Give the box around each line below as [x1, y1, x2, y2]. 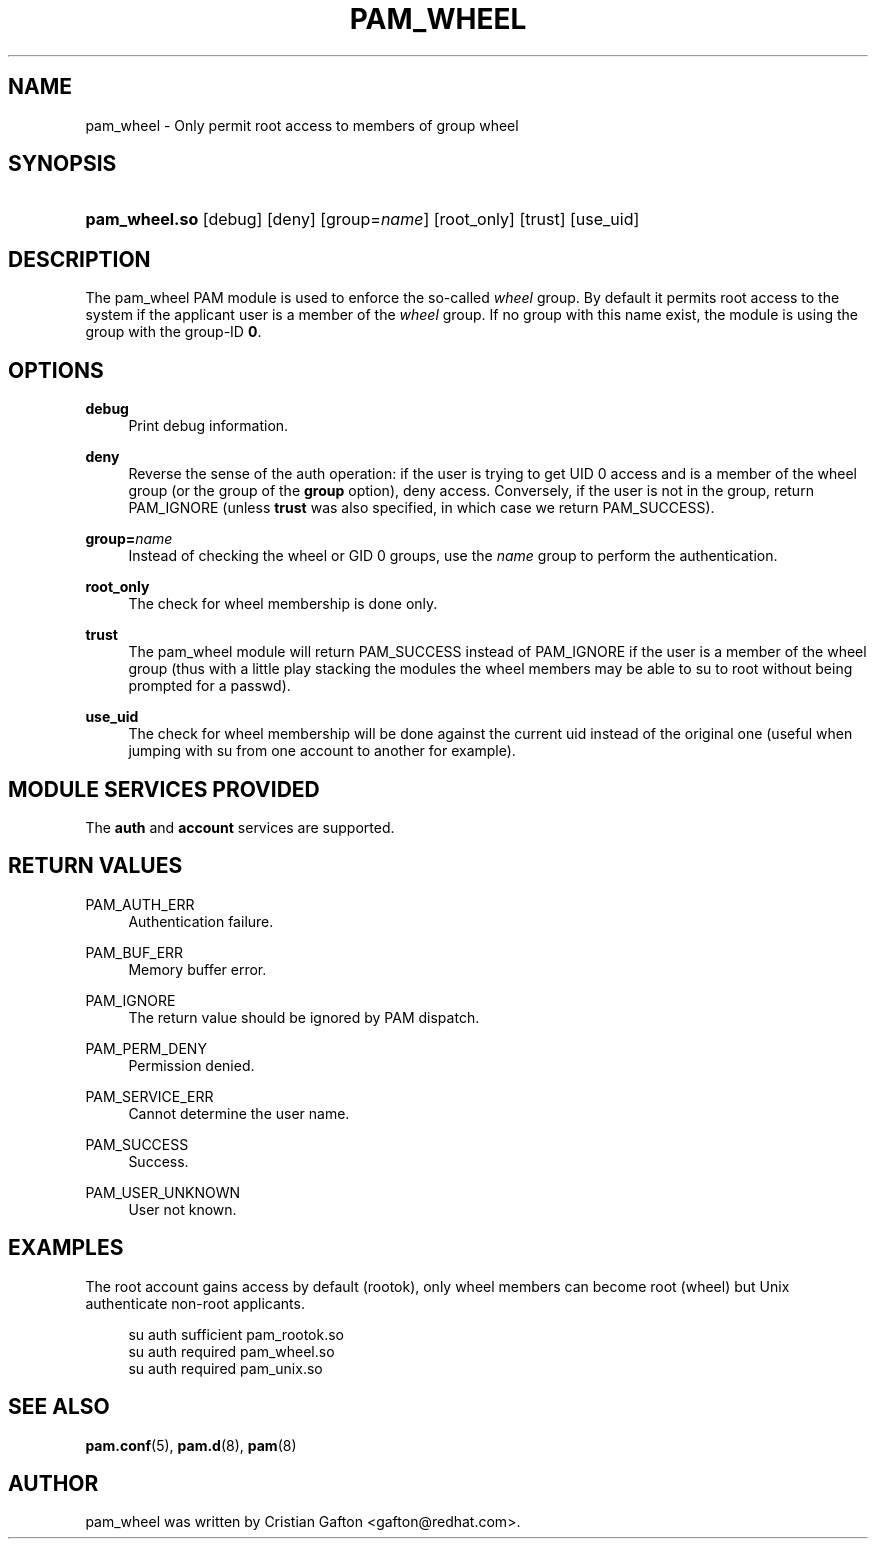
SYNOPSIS [8, 151, 117, 177]
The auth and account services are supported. [85, 818, 395, 836]
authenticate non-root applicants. [85, 1294, 305, 1312]
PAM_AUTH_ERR [85, 895, 195, 913]
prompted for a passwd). [128, 677, 291, 695]
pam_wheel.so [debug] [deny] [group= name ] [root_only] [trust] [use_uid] [85, 209, 640, 230]
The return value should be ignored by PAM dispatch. [128, 1008, 480, 1026]
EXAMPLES [8, 1235, 124, 1261]
